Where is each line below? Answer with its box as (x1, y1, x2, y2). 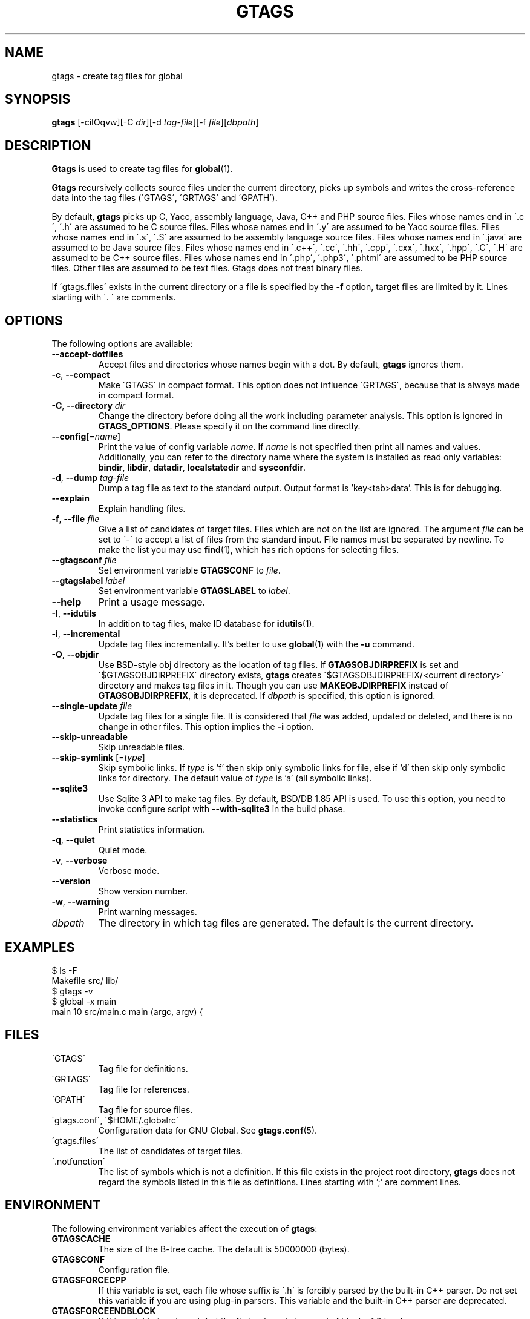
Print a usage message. (98, 596, 206, 609)
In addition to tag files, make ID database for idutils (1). (98, 618, 315, 629)
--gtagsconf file (51, 555, 117, 566)
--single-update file (51, 701, 132, 712)
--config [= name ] (51, 431, 121, 442)
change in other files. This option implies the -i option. (98, 721, 314, 732)
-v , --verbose (51, 855, 108, 866)
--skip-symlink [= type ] (51, 752, 145, 763)
